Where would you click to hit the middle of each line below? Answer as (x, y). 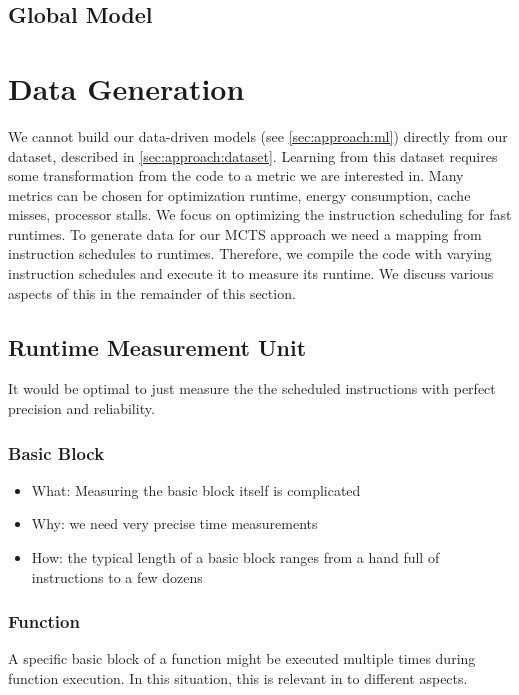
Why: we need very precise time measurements (174, 523)
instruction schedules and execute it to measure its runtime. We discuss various (251, 273)
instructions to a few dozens (117, 576)
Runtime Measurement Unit (157, 346)
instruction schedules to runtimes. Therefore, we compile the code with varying (250, 253)
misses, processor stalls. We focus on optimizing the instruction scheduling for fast (260, 214)
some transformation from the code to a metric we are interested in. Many (236, 175)
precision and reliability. (81, 408)
